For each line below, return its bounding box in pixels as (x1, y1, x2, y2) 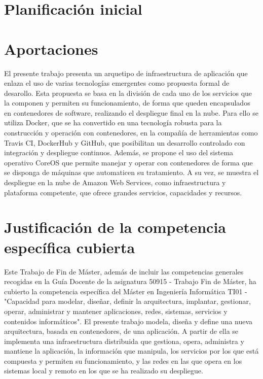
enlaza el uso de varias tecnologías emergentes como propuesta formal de (4, 78, 230, 88)
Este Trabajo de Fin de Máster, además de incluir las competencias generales (4, 266, 244, 277)
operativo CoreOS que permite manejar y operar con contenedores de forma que (4, 157, 253, 167)
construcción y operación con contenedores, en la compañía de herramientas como (4, 127, 258, 138)
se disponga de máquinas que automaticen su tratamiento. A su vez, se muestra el (4, 167, 259, 178)
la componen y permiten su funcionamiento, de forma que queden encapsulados (4, 97, 250, 108)
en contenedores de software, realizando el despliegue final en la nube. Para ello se (4, 107, 258, 118)
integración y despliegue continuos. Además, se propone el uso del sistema (4, 147, 234, 158)
